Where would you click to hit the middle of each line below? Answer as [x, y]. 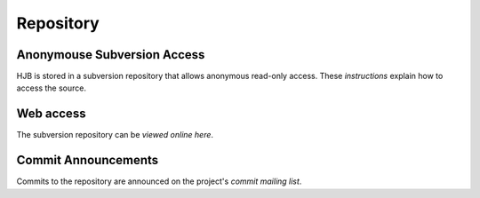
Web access [51, 114]
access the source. [51, 88]
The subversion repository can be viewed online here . [115, 135]
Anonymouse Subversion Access [111, 55]
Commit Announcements [88, 160]
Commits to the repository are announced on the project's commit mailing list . [159, 181]
